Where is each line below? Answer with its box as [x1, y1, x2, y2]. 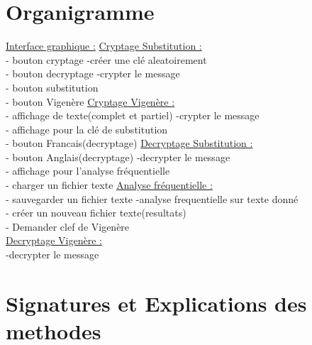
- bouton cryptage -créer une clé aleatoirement [6, 52, 207, 67]
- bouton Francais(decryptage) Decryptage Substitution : [6, 136, 253, 150]
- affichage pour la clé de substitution [6, 121, 168, 136]
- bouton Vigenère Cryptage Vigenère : [6, 94, 175, 109]
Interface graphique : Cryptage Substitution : [6, 38, 202, 53]
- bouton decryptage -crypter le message [6, 66, 180, 81]
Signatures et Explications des [6, 288, 307, 317]
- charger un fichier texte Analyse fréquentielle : [6, 177, 213, 192]
